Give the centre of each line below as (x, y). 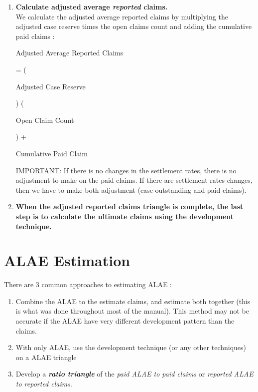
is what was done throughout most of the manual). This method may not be (132, 311)
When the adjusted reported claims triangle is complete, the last (129, 206)
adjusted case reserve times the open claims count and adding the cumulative (134, 26)
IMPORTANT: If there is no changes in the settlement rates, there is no (126, 170)
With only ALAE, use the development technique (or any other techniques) (131, 347)
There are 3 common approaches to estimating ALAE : (88, 284)
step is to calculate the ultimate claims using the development (125, 216)
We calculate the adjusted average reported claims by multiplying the (122, 16)
